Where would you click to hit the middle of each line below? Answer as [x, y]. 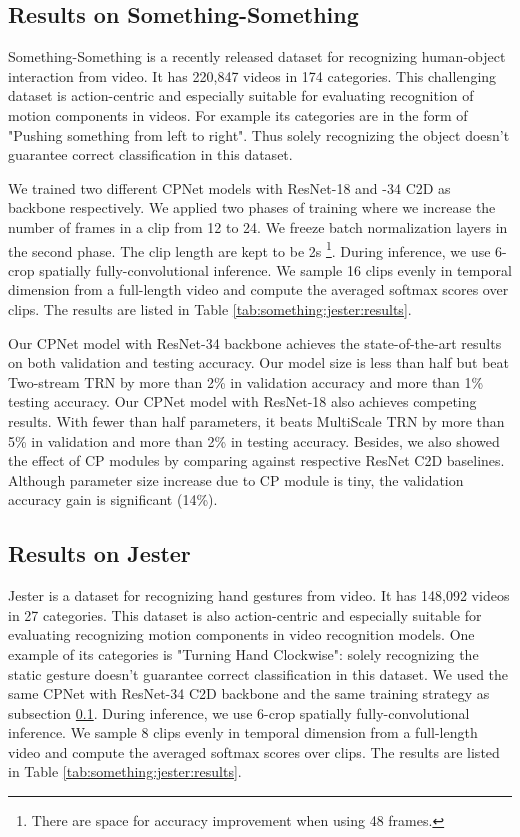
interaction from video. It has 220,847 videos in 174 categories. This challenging [252, 75]
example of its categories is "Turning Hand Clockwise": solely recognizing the [243, 653]
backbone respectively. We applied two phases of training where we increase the [252, 207]
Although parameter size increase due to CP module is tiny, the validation [236, 479]
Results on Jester [99, 553]
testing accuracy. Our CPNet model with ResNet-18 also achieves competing [242, 401]
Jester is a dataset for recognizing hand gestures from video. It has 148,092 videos [259, 595]
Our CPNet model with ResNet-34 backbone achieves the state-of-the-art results [255, 342]
